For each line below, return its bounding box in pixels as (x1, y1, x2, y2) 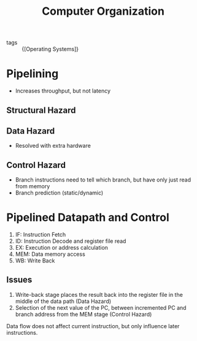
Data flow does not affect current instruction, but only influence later (6, 322, 180, 329)
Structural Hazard (6, 105, 76, 115)
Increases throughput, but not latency (15, 87, 111, 94)
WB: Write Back (15, 257, 55, 264)
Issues (6, 275, 33, 285)
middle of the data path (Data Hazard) (15, 297, 112, 305)
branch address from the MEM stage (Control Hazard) (15, 310, 152, 318)
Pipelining (6, 67, 59, 81)
